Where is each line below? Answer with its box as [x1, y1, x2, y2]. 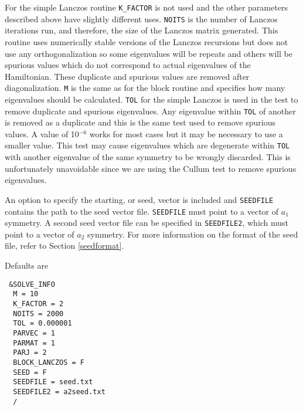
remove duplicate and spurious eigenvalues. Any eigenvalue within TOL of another [5, 104, 296, 117]
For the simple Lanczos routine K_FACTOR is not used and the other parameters [5, 1, 288, 13]
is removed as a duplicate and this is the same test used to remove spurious [5, 116, 275, 128]
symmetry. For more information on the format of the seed [87, 228, 298, 240]
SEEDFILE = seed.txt [13, 378, 93, 387]
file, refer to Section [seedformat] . [5, 239, 124, 252]
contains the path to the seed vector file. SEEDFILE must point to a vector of [5, 205, 279, 217]
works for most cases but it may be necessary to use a [89, 127, 283, 140]
